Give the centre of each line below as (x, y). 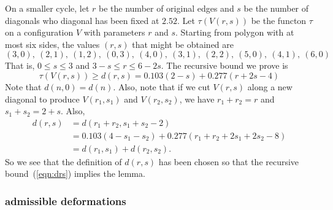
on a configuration (39, 32)
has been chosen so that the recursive (229, 161)
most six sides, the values (52, 44)
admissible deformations (66, 200)
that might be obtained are (183, 44)
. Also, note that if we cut (162, 86)
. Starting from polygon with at (235, 32)
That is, (20, 65)
